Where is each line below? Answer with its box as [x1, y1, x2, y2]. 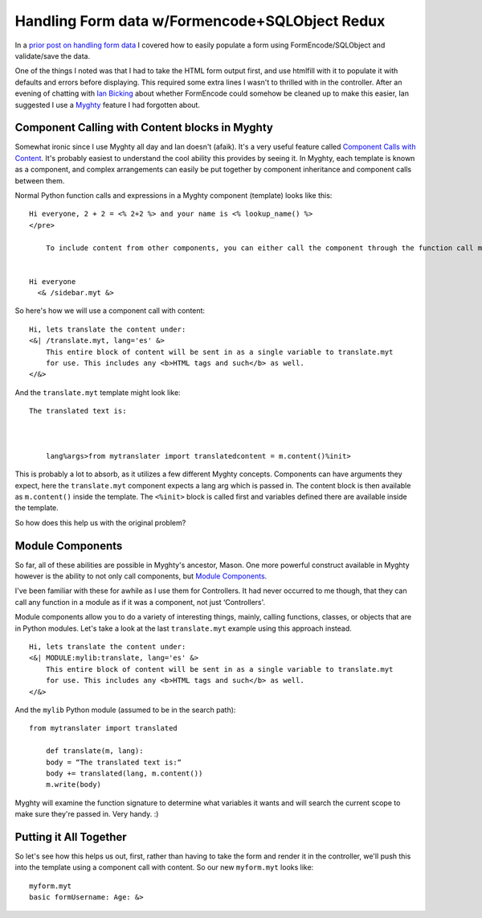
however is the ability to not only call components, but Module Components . [14, 571, 268, 581]
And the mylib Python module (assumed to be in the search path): [14, 705, 236, 714]
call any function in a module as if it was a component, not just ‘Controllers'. [14, 597, 266, 607]
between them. [14, 175, 65, 185]
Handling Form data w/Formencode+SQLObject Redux [14, 12, 386, 30]
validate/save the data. [14, 51, 91, 60]
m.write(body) [45, 780, 102, 789]
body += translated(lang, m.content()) [45, 768, 203, 778]
